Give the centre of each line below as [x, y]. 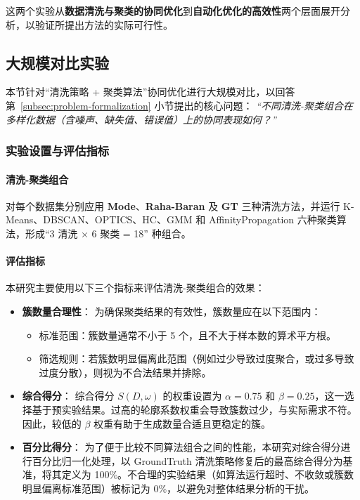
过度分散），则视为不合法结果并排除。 [125, 372]
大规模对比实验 [57, 62]
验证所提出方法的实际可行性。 [104, 24]
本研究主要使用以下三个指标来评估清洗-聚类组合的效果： [135, 288]
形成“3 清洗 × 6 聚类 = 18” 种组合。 [108, 233]
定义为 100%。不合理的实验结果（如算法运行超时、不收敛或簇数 [208, 474]
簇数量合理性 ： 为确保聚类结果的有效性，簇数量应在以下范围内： [172, 311]
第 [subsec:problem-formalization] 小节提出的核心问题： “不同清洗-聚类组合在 [179, 105]
